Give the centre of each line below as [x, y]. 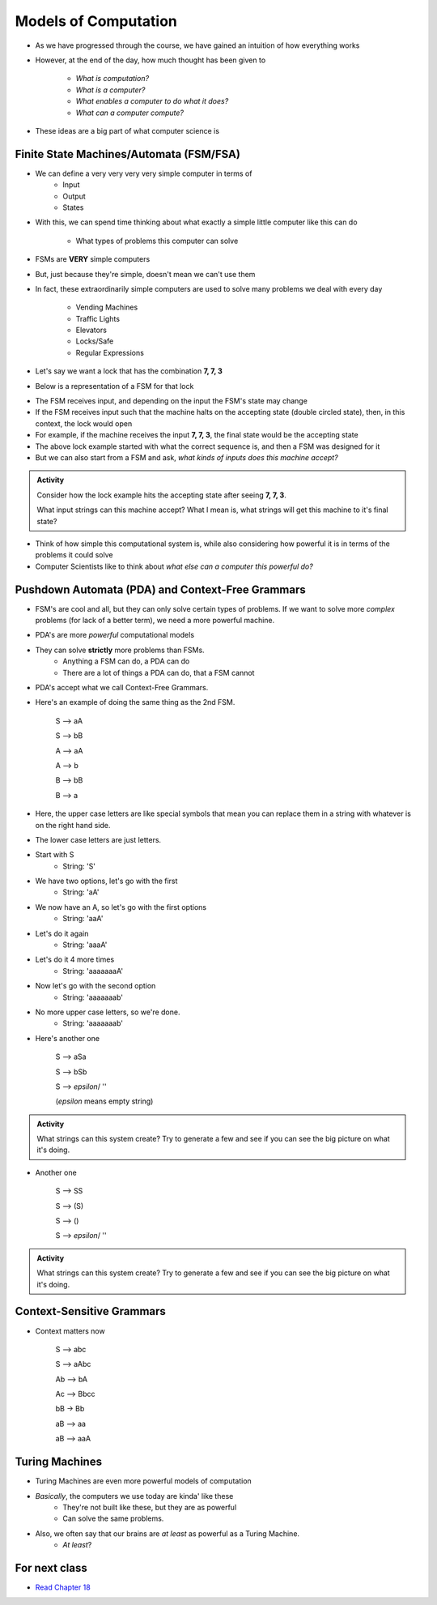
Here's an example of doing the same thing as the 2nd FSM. [135, 702]
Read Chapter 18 [63, 1587]
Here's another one [68, 1038]
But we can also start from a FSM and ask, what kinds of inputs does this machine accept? [187, 457]
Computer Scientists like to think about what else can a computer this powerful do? [174, 566]
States [73, 207]
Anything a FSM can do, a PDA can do [126, 661]
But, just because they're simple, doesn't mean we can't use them [145, 274]
